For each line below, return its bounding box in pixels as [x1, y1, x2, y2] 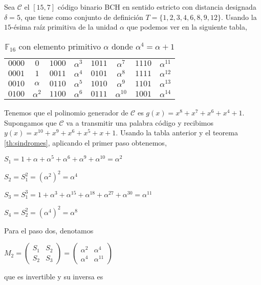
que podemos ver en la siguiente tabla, [126, 21, 247, 32]
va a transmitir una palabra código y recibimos [66, 117, 213, 128]
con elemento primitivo [18, 40, 101, 52]
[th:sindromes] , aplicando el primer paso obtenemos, [4, 137, 167, 148]
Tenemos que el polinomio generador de [4, 107, 128, 117]
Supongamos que [4, 117, 57, 128]
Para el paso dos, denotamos [4, 225, 94, 235]
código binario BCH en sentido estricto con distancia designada [57, 2, 256, 12]
